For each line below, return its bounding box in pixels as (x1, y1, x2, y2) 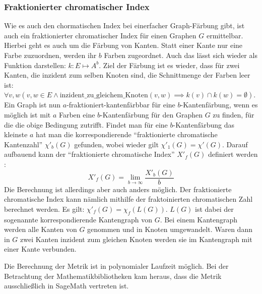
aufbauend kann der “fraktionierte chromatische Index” (4, 149, 175, 159)
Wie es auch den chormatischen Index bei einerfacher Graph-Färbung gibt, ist (4, 20, 245, 31)
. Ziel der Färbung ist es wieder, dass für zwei (99, 60, 240, 70)
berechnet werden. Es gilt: (4, 203, 85, 214)
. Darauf (222, 139, 248, 149)
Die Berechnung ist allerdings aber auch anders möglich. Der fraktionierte (4, 184, 232, 194)
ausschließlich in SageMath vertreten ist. (4, 280, 129, 291)
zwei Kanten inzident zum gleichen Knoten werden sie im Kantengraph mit (20, 233, 252, 244)
